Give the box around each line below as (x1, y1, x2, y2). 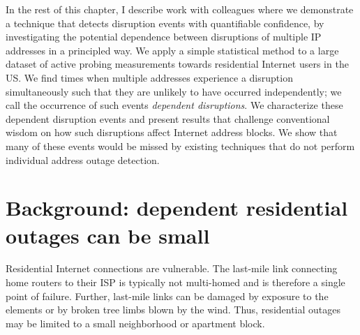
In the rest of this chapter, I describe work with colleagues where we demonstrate (6, 2, 354, 16)
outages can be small (6, 221, 210, 249)
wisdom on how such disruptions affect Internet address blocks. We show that (6, 125, 338, 140)
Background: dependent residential (6, 193, 348, 222)
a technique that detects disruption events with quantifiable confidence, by (6, 15, 324, 30)
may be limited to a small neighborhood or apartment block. (6, 315, 265, 330)
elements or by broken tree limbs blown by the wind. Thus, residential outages (6, 302, 341, 317)
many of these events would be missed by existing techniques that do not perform (6, 138, 355, 153)
